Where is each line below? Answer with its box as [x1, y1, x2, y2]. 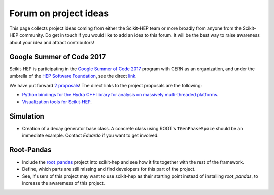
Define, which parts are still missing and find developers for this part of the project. [22, 166, 196, 172]
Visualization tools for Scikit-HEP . [22, 99, 92, 105]
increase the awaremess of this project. [22, 180, 105, 186]
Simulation [9, 112, 44, 121]
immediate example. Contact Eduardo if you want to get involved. [22, 132, 159, 139]
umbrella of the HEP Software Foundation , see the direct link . [9, 73, 137, 79]
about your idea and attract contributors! [9, 40, 94, 46]
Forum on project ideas [9, 8, 109, 19]
